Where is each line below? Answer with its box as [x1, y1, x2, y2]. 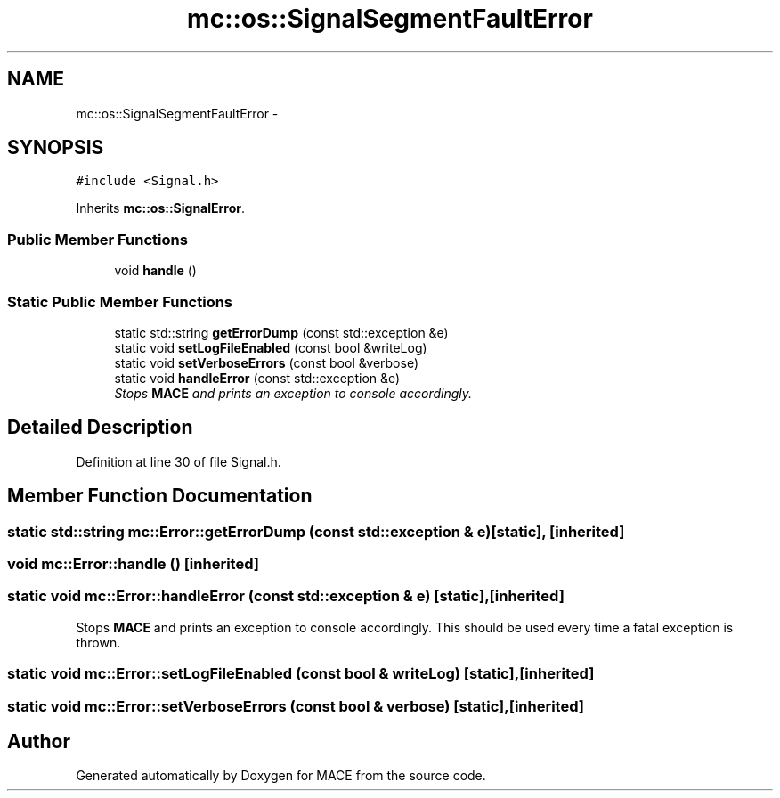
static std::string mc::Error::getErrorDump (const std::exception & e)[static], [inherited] [7, 522, 625, 541]
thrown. [76, 634, 121, 650]
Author [7, 729, 70, 753]
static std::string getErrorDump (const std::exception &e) [114, 324, 449, 340]
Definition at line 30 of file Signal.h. [76, 453, 281, 469]
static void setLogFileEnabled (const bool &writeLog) [114, 339, 427, 355]
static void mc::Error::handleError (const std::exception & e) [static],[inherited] [7, 587, 565, 606]
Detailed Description [7, 416, 193, 439]
